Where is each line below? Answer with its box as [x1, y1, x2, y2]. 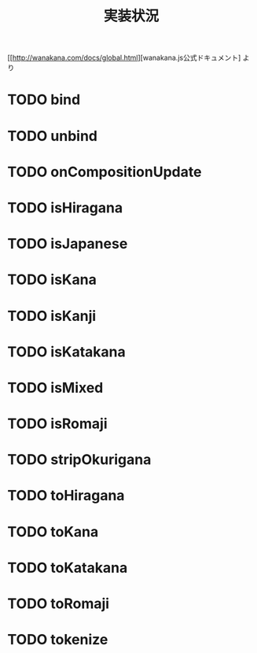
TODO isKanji [7, 307, 97, 325]
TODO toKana [7, 522, 99, 540]
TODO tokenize [7, 631, 108, 649]
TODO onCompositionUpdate [7, 163, 202, 181]
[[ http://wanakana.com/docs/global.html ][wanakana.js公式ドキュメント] [7, 53, 241, 63]
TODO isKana [7, 271, 97, 289]
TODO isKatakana [7, 343, 127, 360]
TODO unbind [7, 127, 97, 145]
